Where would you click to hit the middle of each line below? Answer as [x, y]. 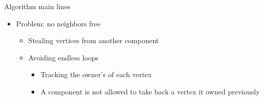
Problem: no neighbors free [58, 23]
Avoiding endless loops [63, 57]
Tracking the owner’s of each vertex [96, 74]
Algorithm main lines [37, 6]
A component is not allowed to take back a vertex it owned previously [150, 91]
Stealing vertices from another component [94, 40]
